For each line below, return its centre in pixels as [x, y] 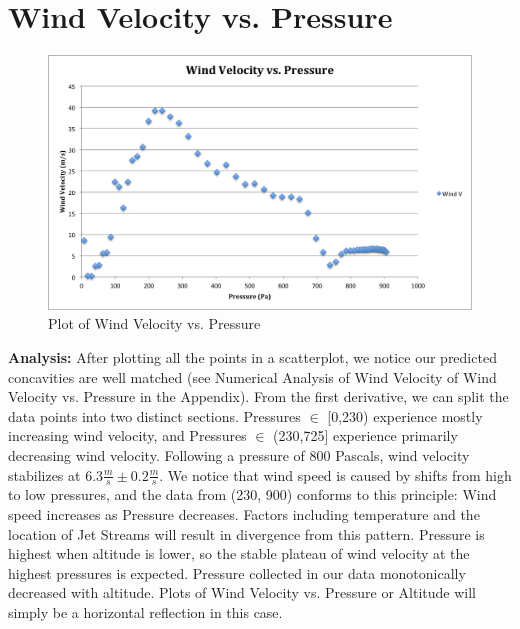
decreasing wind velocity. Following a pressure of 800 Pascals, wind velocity [239, 454]
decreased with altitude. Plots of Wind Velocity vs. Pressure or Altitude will [242, 592]
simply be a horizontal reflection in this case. [145, 611]
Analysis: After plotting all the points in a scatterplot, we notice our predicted [252, 356]
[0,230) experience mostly [405, 415]
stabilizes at [44, 474]
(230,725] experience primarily [365, 435]
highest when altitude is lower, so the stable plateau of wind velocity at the [239, 553]
